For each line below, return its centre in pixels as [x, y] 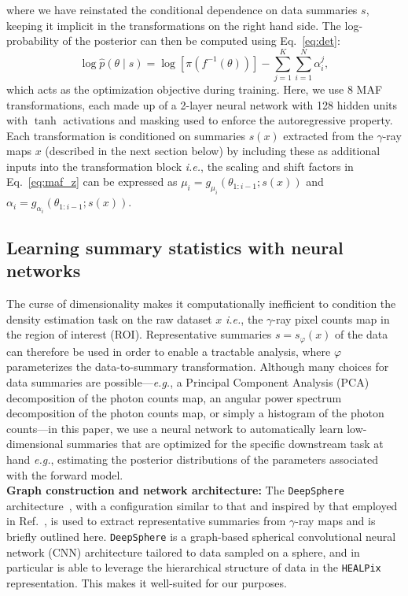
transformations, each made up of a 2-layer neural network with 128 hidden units [202, 104]
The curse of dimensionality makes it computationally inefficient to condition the [201, 304]
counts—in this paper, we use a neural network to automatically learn [175, 428]
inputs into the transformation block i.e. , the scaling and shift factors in [180, 166]
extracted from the [328, 135]
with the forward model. [65, 474]
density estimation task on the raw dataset [109, 318]
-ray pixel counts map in [331, 318]
